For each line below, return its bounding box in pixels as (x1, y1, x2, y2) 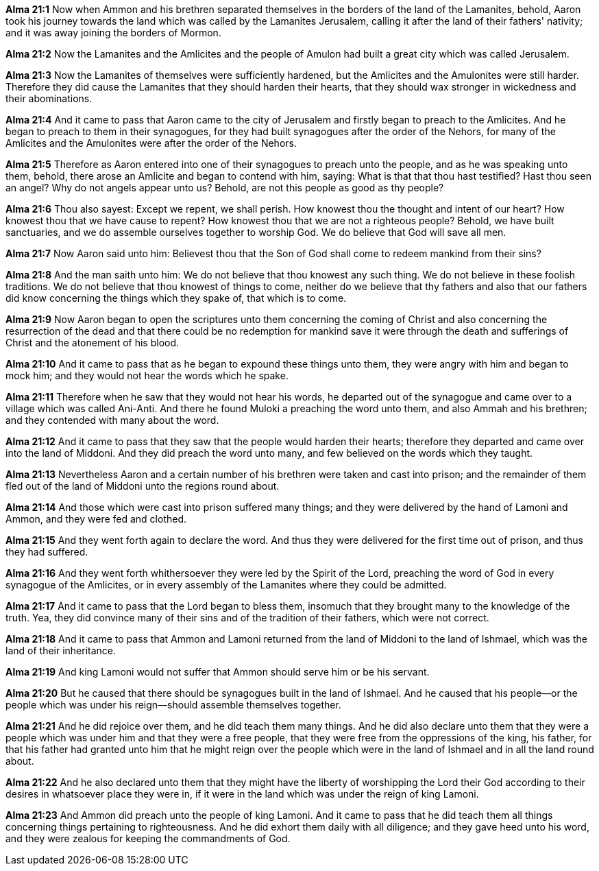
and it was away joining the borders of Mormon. (5, 27, 221, 38)
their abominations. (5, 93, 93, 104)
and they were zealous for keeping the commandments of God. (5, 833, 291, 844)
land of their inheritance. (5, 645, 117, 656)
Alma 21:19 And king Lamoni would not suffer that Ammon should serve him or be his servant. (5, 666, 430, 678)
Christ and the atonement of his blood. (5, 337, 180, 348)
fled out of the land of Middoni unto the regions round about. (5, 480, 280, 492)
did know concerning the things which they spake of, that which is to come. (5, 292, 347, 304)
